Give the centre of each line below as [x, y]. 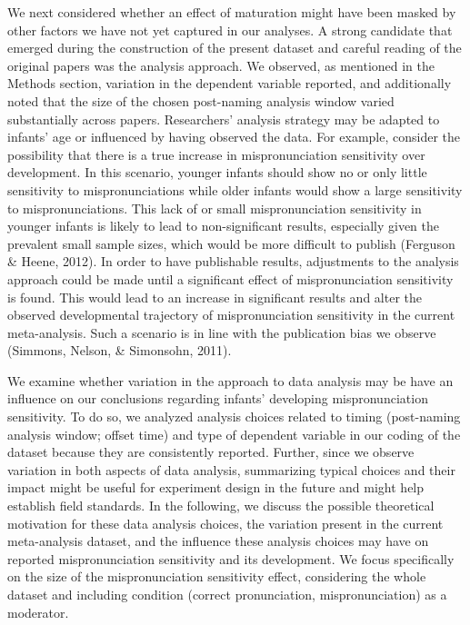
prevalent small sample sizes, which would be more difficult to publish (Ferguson [231, 243]
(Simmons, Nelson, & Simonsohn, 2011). [120, 350]
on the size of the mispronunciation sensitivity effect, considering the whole [217, 576]
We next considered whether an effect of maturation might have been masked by [232, 12]
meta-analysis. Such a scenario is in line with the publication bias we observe [222, 332]
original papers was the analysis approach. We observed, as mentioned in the [221, 65]
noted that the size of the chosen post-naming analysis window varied [201, 100]
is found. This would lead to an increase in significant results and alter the [215, 297]
